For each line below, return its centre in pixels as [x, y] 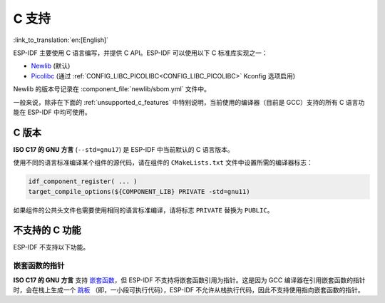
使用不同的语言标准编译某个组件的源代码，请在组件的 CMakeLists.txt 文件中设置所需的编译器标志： [163, 163]
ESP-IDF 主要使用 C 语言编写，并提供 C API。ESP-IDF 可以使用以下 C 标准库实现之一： [141, 53]
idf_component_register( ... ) [83, 181]
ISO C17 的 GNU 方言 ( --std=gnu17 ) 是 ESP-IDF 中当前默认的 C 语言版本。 [124, 149]
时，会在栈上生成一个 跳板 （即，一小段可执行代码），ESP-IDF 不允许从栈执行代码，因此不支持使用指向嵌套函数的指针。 [189, 289]
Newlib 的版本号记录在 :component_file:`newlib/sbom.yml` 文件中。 [112, 89]
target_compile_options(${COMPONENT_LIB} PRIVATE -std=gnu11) [139, 191]
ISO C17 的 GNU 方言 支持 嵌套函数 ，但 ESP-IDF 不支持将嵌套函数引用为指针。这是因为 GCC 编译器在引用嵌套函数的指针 [189, 280]
